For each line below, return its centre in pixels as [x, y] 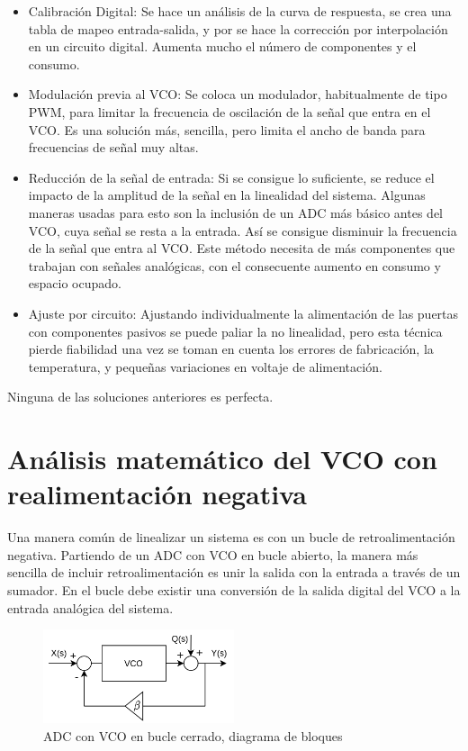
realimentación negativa [157, 494]
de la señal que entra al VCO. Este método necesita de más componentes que [242, 248]
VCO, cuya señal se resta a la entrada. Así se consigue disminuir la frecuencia [243, 230]
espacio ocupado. [75, 283]
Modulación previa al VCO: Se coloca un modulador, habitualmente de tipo [238, 94]
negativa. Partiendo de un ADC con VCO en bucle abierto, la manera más [213, 554]
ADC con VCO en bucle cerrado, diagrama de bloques [193, 735]
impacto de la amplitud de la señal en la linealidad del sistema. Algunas [227, 195]
